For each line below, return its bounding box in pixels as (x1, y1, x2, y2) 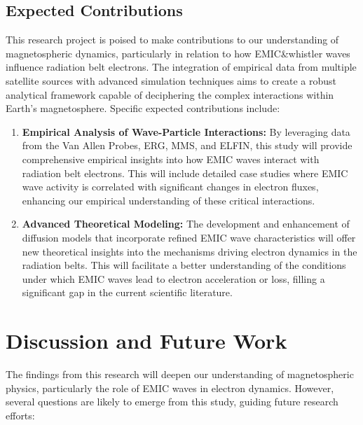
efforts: (6, 407, 35, 422)
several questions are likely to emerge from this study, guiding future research (6, 394, 338, 409)
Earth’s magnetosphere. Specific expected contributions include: (6, 101, 280, 116)
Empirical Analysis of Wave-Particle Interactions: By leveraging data (22, 124, 350, 139)
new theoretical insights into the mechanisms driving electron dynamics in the (22, 244, 357, 258)
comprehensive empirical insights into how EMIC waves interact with (22, 151, 320, 166)
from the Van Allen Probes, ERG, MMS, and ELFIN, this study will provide (22, 138, 352, 153)
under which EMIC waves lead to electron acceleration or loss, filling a (22, 271, 325, 286)
